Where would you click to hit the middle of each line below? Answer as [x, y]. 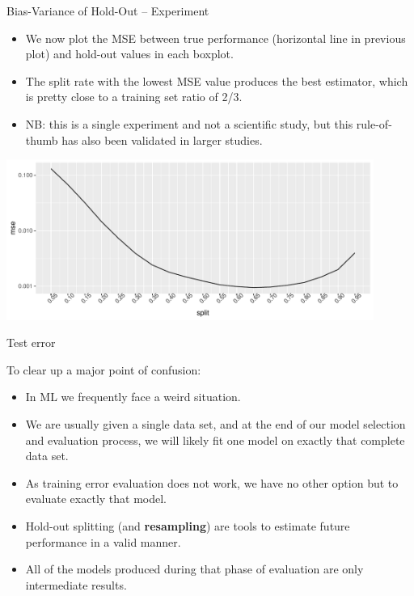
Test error [31, 342]
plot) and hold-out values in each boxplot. [129, 54]
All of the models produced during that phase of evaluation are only [194, 569]
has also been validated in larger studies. [162, 139]
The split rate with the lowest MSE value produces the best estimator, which [217, 80]
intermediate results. [76, 584]
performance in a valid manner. [103, 541]
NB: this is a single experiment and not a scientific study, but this [189, 123]
